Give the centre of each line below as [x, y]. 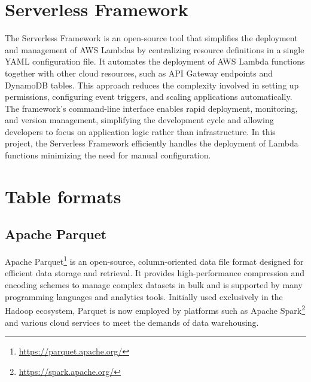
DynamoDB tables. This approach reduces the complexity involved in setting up [152, 85]
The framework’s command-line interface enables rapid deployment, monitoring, [151, 108]
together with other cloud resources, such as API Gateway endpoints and [139, 73]
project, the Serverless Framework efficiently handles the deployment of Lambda [152, 143]
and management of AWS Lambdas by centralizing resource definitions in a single [155, 49]
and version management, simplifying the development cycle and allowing [139, 120]
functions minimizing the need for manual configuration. [108, 155]
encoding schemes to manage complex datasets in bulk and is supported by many [154, 285]
